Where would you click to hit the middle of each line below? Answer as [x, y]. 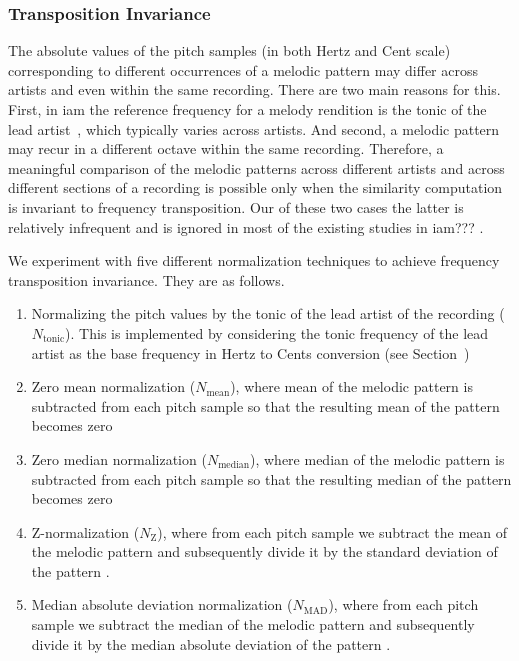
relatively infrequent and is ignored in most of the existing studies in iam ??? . [246, 226]
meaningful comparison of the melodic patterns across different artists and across [256, 167]
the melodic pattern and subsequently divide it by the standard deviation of [264, 551]
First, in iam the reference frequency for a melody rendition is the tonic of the [247, 109]
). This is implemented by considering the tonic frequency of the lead [277, 332]
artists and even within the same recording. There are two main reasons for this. [254, 89]
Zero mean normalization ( [113, 386]
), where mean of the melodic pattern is [351, 386]
